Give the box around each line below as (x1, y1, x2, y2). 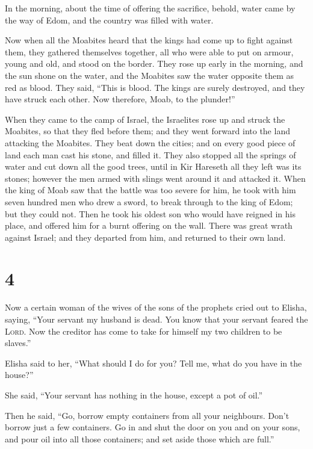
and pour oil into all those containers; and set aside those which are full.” (5, 432, 274, 445)
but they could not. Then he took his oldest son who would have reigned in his (5, 207, 296, 220)
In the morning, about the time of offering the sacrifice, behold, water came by (5, 2, 296, 14)
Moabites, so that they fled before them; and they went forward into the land (5, 125, 290, 137)
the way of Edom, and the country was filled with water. (5, 13, 214, 26)
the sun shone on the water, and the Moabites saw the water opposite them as (5, 69, 294, 81)
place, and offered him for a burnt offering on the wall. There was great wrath (5, 219, 293, 232)
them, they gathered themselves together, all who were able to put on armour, (5, 45, 294, 58)
